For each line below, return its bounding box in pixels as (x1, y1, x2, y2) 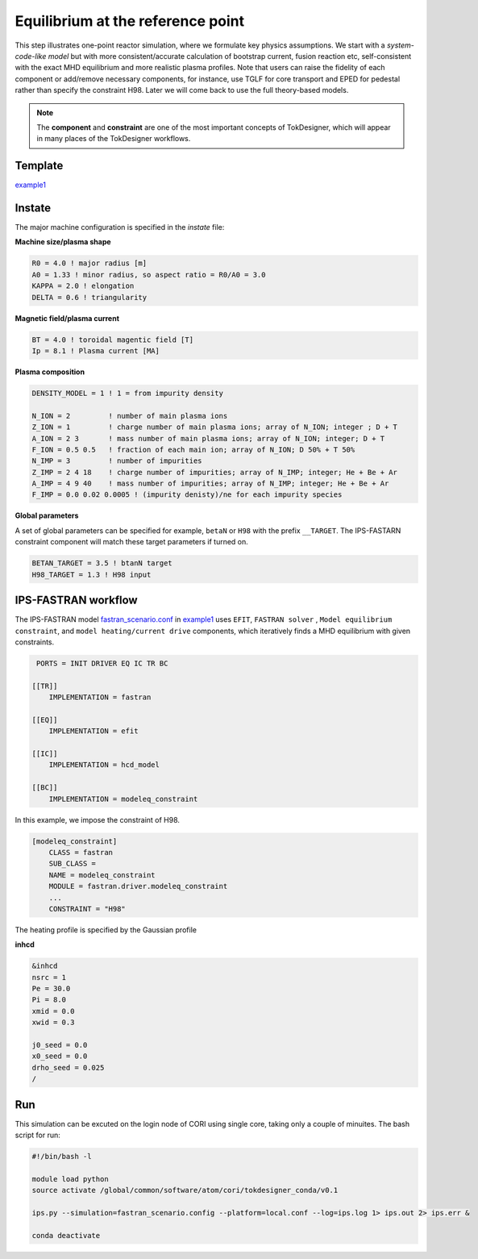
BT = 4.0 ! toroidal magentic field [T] (31, 335, 193, 344)
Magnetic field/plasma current (15, 313, 120, 323)
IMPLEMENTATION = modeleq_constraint (48, 794, 198, 803)
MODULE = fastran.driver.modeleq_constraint (48, 882, 228, 891)
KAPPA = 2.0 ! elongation (31, 281, 135, 290)
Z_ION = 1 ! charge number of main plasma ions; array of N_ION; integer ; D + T (31, 423, 398, 431)
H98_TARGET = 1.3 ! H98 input (31, 569, 152, 579)
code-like (15, 51, 47, 60)
